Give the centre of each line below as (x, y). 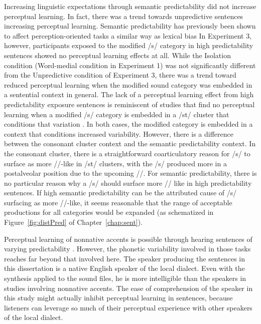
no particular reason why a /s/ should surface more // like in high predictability (128, 183)
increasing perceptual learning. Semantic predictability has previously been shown (130, 26)
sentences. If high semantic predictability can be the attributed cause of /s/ (120, 193)
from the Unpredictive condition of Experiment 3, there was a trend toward (120, 75)
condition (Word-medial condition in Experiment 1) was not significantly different (130, 65)
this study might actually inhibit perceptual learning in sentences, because (118, 298)
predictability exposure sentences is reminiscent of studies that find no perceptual (129, 104)
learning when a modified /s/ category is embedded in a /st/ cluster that (117, 114)
